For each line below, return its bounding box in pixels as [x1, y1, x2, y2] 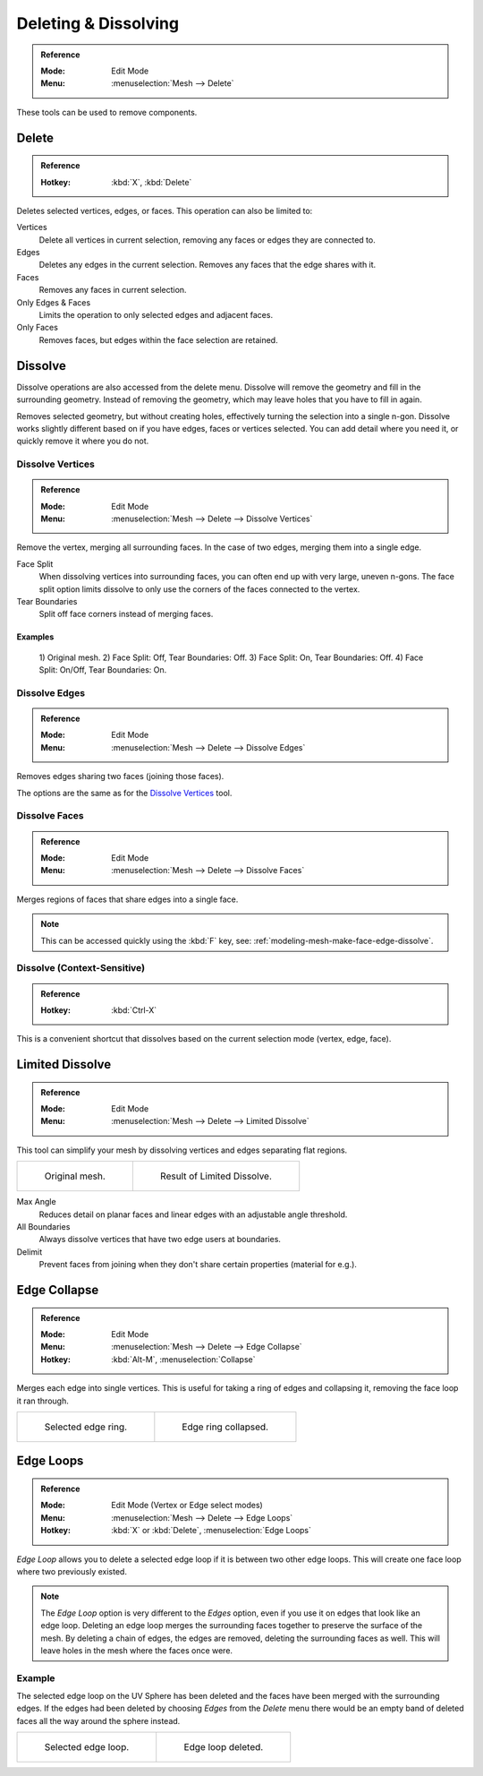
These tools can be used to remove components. [16, 107, 198, 117]
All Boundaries [16, 1222, 71, 1232]
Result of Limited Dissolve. [159, 1170, 273, 1182]
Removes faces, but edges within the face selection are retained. [38, 334, 278, 345]
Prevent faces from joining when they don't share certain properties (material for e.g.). [38, 1259, 358, 1270]
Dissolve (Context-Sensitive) [16, 962, 146, 974]
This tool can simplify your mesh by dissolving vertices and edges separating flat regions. [16, 1145, 348, 1155]
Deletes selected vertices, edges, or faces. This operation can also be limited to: [16, 205, 313, 216]
